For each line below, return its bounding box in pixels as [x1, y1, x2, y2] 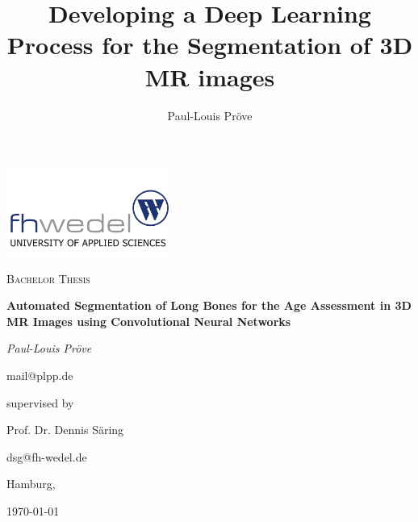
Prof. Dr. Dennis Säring [6, 421, 124, 438]
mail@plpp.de [6, 367, 73, 383]
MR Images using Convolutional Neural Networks [6, 312, 291, 329]
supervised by [6, 394, 74, 411]
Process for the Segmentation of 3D [6, 28, 413, 61]
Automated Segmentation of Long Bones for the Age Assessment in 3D [6, 297, 412, 314]
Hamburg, [6, 475, 56, 492]
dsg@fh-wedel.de [6, 448, 87, 465]
